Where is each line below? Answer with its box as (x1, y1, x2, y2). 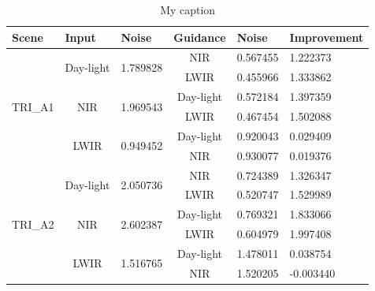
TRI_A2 (12, 215, 54, 232)
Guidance (173, 28, 226, 45)
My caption (160, 2, 216, 17)
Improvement (289, 28, 364, 45)
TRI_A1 (12, 98, 54, 114)
